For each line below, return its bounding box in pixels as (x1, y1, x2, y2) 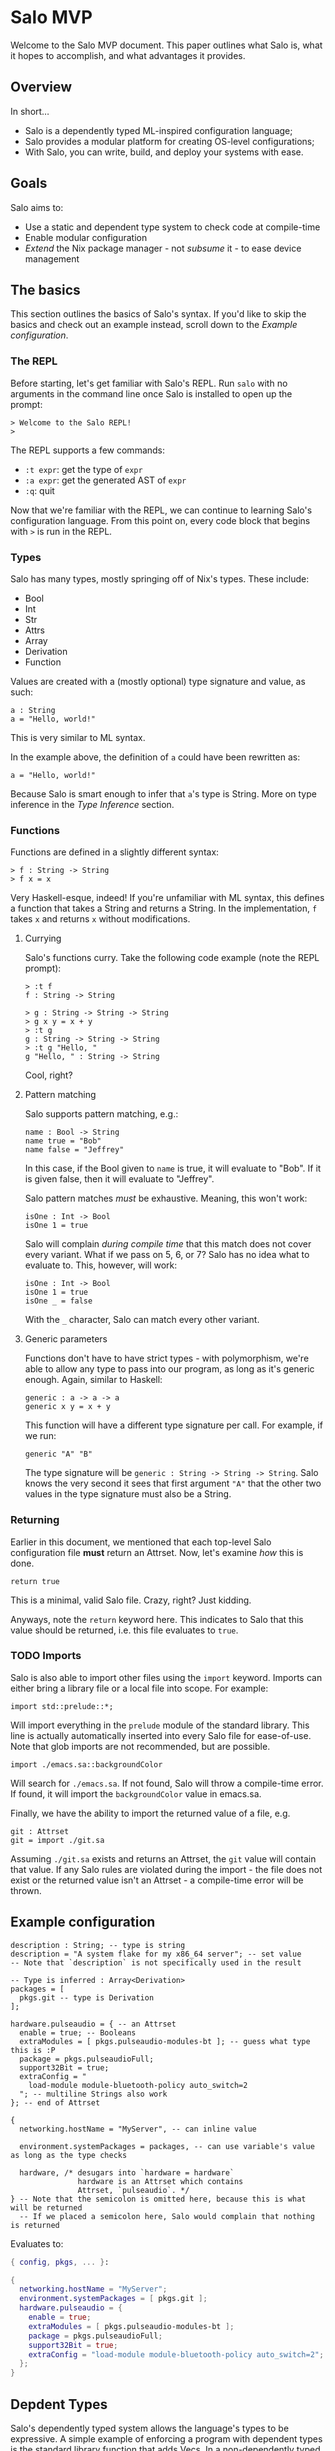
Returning (10, 1513, 60, 1527)
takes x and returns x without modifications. (10, 913, 191, 925)
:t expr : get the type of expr (24, 463, 143, 475)
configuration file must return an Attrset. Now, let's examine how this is (10, 1546, 304, 1558)
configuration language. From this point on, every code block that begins (10, 514, 311, 526)
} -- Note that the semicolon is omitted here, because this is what (10, 2194, 307, 2204)
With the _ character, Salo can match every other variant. (24, 1314, 260, 1326)
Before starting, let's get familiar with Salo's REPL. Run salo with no (10, 377, 288, 389)
